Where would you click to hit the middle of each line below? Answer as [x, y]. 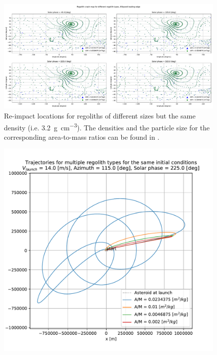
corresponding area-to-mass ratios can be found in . [82, 137]
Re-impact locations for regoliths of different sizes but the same [100, 116]
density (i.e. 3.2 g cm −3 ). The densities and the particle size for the [107, 126]
